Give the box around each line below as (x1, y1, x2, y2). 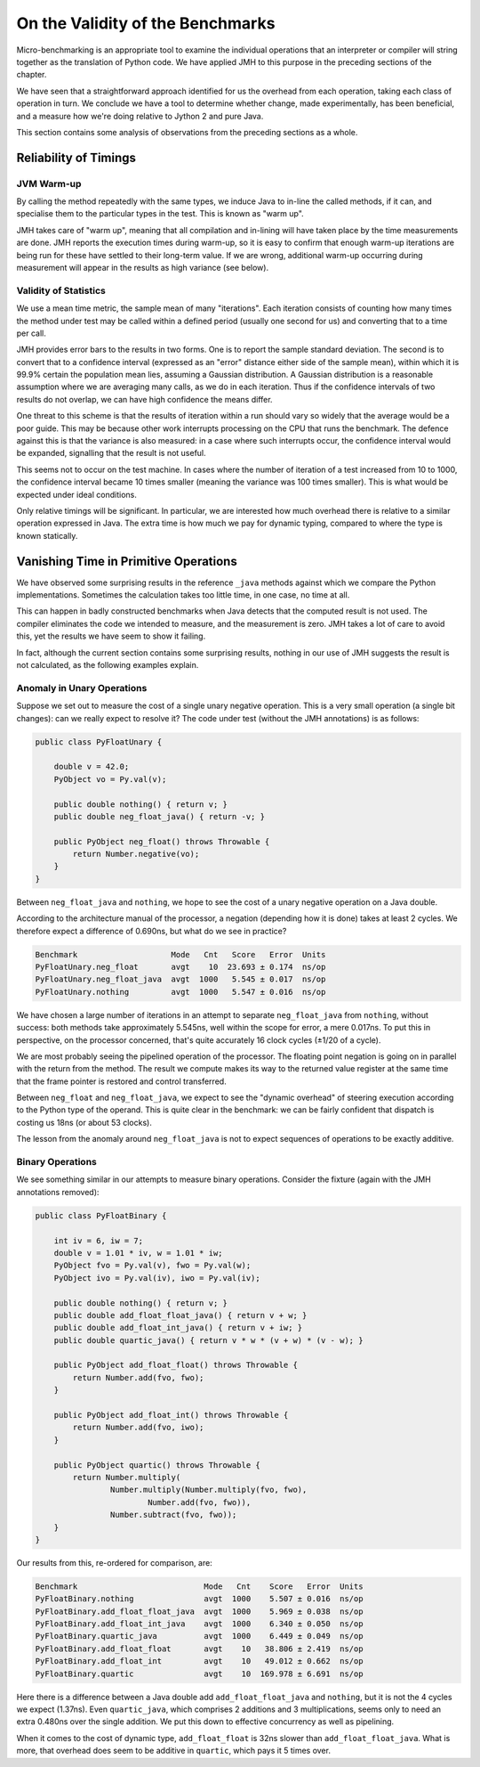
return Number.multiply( (72, 1472, 181, 1482)
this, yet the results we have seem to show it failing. (16, 631, 206, 641)
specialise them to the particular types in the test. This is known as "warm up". (16, 208, 304, 219)
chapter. (16, 69, 47, 80)
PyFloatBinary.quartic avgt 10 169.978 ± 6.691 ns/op (35, 1668, 364, 1679)
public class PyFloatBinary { (35, 1210, 167, 1220)
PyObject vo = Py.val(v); (53, 774, 167, 784)
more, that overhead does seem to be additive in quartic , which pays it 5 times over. (16, 1746, 331, 1756)
